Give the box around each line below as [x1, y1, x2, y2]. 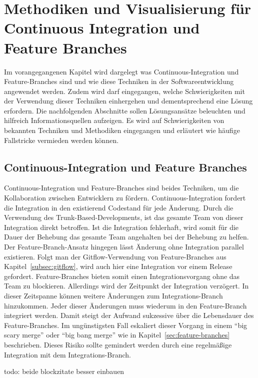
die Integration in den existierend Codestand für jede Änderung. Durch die [4, 202, 233, 212]
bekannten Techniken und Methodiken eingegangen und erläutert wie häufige [4, 125, 240, 135]
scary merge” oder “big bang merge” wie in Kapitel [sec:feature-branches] [4, 329, 230, 340]
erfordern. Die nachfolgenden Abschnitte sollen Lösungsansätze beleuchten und [4, 105, 245, 115]
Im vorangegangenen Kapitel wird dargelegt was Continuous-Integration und [4, 66, 239, 76]
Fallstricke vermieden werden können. [4, 134, 119, 145]
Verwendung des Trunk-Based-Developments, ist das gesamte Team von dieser [4, 212, 243, 222]
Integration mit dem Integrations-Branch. [4, 349, 131, 359]
